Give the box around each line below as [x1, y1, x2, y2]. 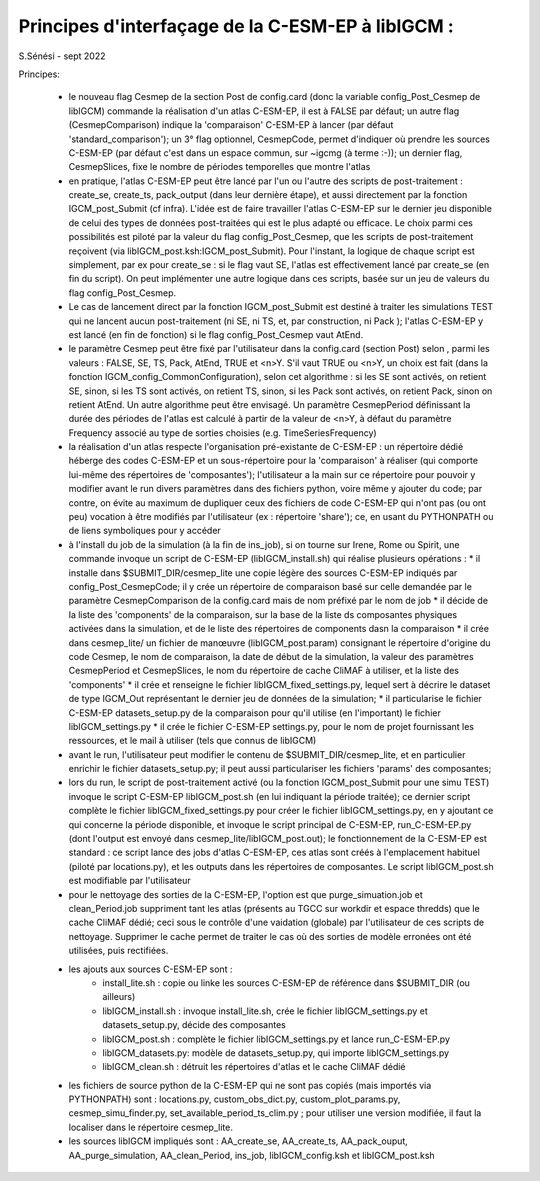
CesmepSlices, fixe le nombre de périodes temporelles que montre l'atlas [68, 161, 371, 173]
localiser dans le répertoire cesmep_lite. [68, 1121, 234, 1133]
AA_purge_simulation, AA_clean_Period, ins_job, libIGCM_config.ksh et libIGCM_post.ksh [68, 1149, 435, 1161]
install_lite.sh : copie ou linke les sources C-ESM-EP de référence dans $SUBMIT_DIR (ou [102, 976, 470, 989]
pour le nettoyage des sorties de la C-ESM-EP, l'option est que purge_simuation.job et [68, 888, 424, 900]
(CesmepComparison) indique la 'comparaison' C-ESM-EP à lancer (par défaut [68, 119, 394, 131]
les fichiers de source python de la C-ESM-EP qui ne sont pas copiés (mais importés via [68, 1079, 432, 1091]
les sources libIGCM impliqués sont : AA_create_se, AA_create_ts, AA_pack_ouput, [68, 1135, 409, 1147]
